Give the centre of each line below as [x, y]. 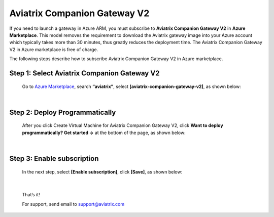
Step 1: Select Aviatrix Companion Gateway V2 [84, 73]
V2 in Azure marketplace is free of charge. [54, 49]
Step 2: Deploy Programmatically [63, 112]
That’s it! [31, 195]
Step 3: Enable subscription [54, 159]
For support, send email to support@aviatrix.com [73, 204]
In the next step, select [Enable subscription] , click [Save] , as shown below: [102, 171]
